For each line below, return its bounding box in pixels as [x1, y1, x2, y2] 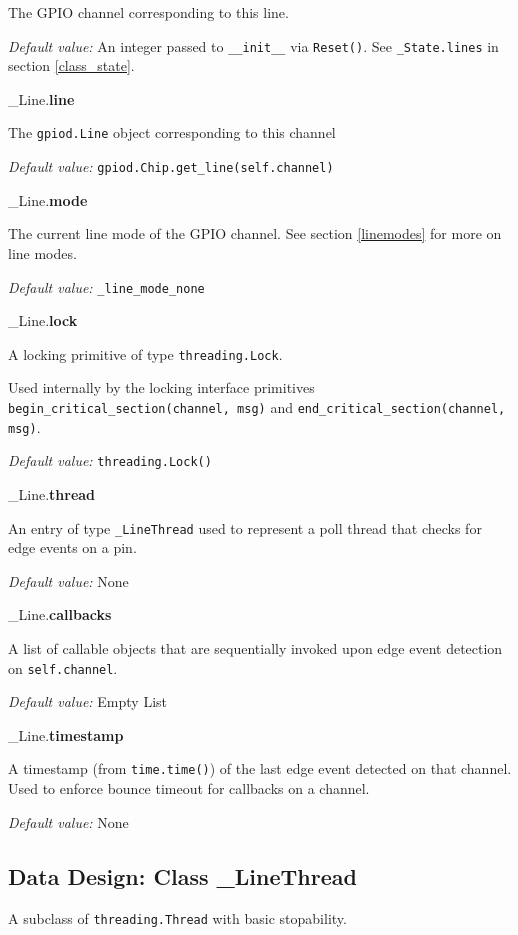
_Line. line [8, 88, 75, 109]
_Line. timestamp [8, 724, 124, 745]
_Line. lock [8, 310, 78, 331]
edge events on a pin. [8, 537, 137, 558]
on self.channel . [8, 657, 118, 678]
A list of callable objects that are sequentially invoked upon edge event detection [8, 638, 503, 659]
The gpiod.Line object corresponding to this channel [8, 122, 336, 143]
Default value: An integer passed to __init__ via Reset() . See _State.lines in [8, 35, 499, 56]
